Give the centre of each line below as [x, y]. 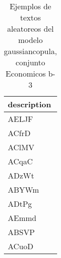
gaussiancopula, [30, 51]
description [30, 104]
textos [30, 17]
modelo [30, 40]
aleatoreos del [30, 29]
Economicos [26, 73]
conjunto [30, 62]
